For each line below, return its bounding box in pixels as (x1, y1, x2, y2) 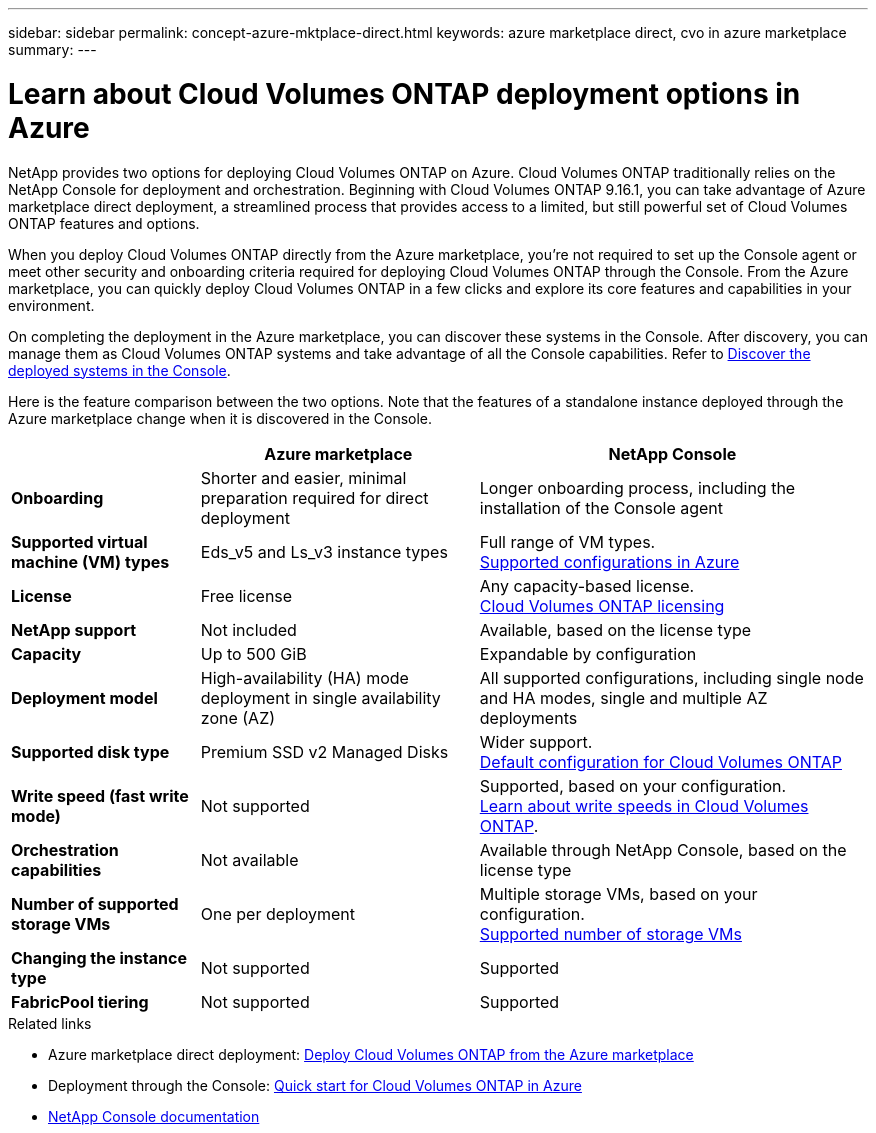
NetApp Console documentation (48, 1107, 260, 1125)
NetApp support (11, 619, 137, 640)
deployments (479, 707, 578, 728)
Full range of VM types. (479, 531, 656, 552)
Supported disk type (11, 741, 170, 762)
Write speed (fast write (11, 785, 189, 806)
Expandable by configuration (479, 643, 697, 664)
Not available (200, 849, 299, 870)
